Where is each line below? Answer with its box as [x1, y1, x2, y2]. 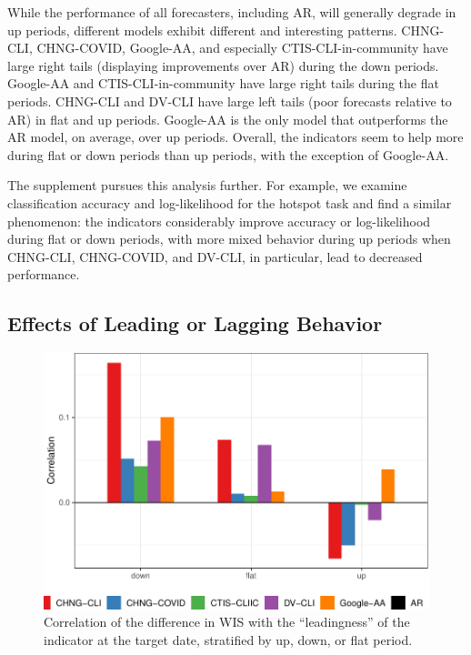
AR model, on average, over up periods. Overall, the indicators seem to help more [7, 127, 464, 146]
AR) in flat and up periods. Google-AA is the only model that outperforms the [7, 109, 448, 128]
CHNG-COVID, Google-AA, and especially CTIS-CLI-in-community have [36, 38, 448, 57]
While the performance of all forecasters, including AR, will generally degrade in [7, 3, 456, 21]
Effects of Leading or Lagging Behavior [7, 309, 383, 338]
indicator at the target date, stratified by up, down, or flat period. [44, 630, 413, 650]
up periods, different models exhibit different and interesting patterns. [7, 20, 397, 39]
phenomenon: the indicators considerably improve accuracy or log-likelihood [7, 211, 431, 230]
